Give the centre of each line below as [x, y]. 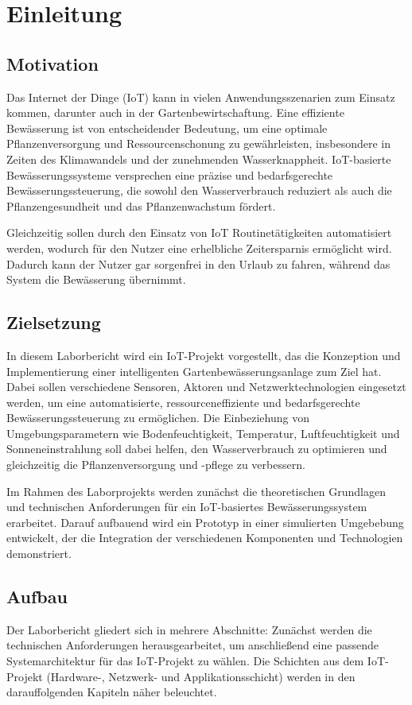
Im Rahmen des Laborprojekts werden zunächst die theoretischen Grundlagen [196, 491]
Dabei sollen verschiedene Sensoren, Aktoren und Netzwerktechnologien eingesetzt [206, 387]
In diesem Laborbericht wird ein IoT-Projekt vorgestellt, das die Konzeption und [204, 355]
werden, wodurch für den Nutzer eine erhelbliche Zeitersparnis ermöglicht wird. [199, 248]
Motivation [52, 63]
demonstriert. [39, 554]
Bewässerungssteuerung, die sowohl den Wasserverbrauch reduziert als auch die [199, 190]
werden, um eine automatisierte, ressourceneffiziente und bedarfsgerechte [183, 402]
